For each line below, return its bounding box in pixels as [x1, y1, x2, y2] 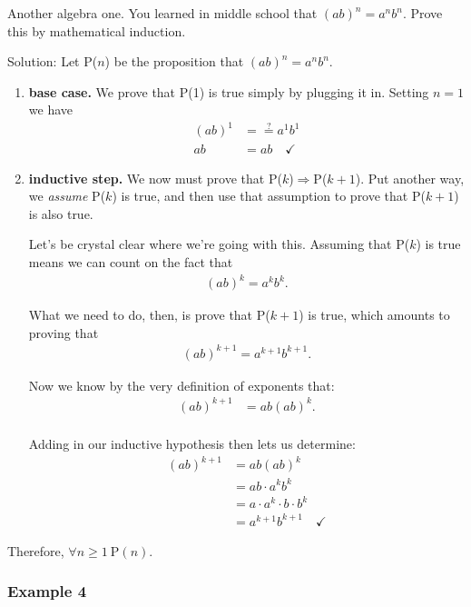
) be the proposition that [104, 52, 244, 71]
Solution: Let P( [7, 52, 98, 71]
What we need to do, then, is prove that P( [28, 305, 270, 324]
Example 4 [7, 580, 87, 602]
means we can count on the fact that [28, 252, 233, 271]
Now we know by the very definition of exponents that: [28, 375, 335, 394]
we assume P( [28, 186, 106, 205]
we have [28, 100, 73, 119]
